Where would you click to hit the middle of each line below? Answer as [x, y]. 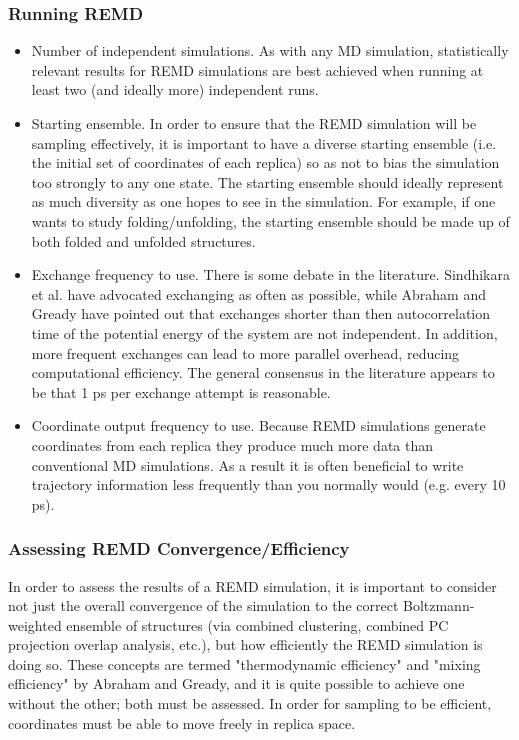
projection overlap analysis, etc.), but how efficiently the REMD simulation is [245, 644]
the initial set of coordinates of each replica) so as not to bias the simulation [265, 162]
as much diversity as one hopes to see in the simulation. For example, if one [263, 201]
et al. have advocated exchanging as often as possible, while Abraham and [258, 293]
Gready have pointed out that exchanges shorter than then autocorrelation [261, 313]
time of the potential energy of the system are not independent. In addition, [264, 332]
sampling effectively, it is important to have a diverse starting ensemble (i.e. [264, 142]
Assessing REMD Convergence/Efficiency [179, 548]
